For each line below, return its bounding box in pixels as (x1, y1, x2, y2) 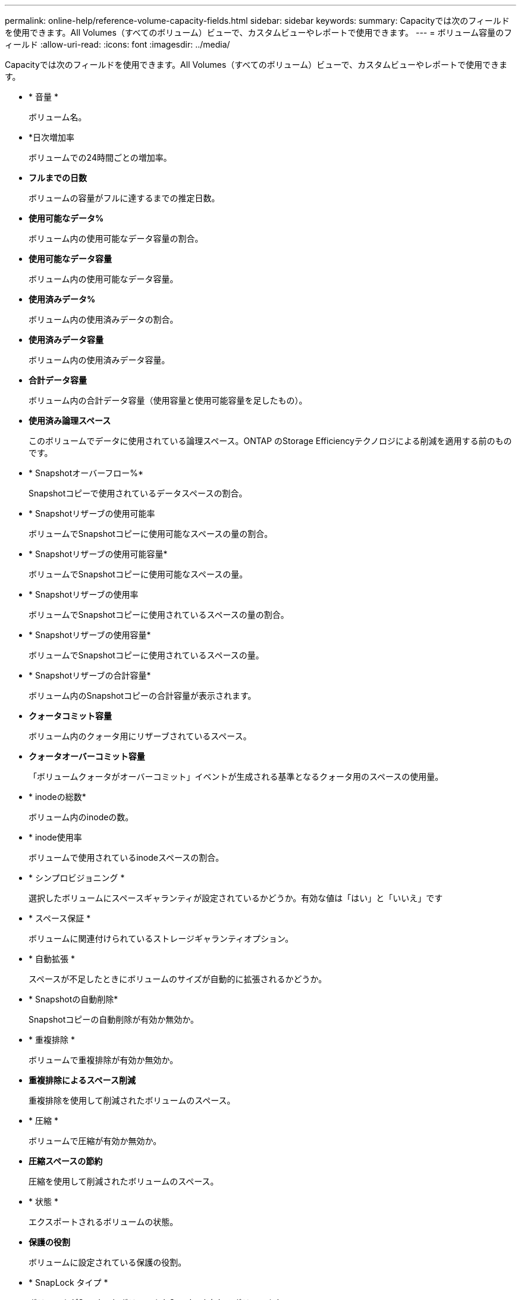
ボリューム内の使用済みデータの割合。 (29, 314, 178, 324)
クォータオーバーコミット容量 (29, 751, 145, 761)
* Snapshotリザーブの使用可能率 (29, 508, 155, 518)
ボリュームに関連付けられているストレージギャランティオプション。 (29, 933, 294, 943)
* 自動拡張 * (29, 954, 75, 964)
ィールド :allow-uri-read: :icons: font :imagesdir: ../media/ (5, 39, 230, 49)
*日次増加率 (29, 132, 75, 142)
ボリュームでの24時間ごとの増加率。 (29, 152, 172, 162)
